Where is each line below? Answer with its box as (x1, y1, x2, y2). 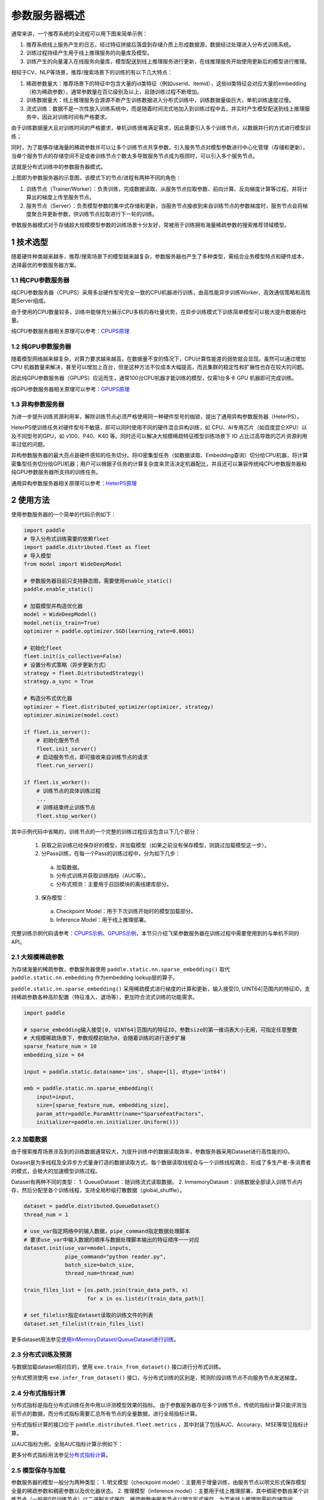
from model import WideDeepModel (23, 561, 122, 567)
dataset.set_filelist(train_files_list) (23, 1320, 144, 1327)
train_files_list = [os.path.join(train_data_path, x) (23, 1287, 188, 1294)
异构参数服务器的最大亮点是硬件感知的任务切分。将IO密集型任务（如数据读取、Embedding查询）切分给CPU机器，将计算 (11, 452, 308, 459)
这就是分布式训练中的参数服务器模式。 (11, 163, 106, 170)
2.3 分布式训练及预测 (11, 1351, 72, 1359)
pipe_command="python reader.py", (65, 1253, 166, 1260)
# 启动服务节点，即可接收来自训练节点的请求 (36, 754, 148, 760)
